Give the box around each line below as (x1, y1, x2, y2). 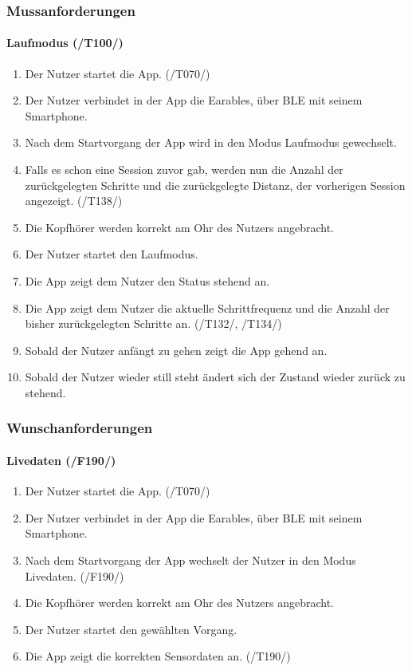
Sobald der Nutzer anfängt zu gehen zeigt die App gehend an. (25, 341, 328, 358)
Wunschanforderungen (6, 418, 153, 438)
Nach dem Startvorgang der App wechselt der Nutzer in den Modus (25, 551, 356, 568)
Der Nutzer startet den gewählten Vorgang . (25, 621, 237, 637)
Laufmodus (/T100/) (6, 34, 124, 51)
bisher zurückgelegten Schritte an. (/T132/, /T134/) (25, 315, 282, 332)
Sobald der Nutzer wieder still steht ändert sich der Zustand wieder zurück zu (25, 368, 406, 385)
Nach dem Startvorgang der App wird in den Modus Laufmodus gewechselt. (25, 134, 397, 151)
